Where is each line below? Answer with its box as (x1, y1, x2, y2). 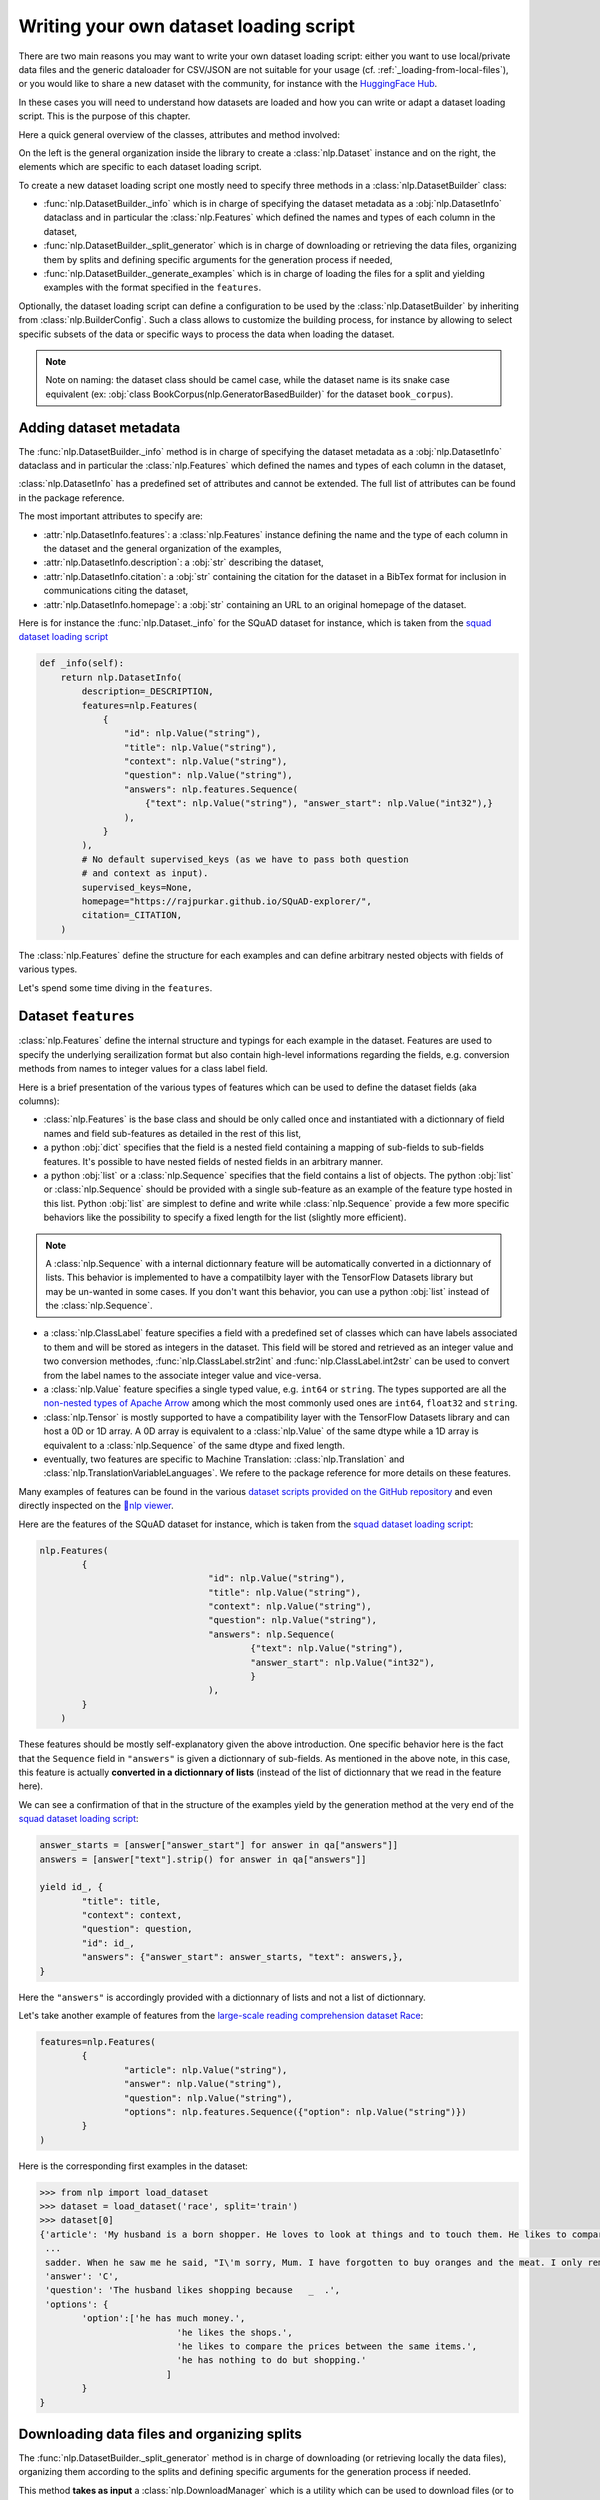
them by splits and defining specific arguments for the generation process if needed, (43, 253, 394, 265)
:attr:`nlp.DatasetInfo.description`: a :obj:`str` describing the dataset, (43, 556, 324, 569)
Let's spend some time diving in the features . (18, 981, 213, 994)
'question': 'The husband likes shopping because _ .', (45, 2285, 341, 2296)
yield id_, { (39, 1881, 104, 1893)
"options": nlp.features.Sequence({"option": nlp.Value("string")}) (123, 2106, 467, 2117)
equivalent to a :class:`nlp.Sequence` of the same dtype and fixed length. (43, 1439, 345, 1451)
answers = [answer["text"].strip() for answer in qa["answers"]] (39, 1853, 367, 1865)
